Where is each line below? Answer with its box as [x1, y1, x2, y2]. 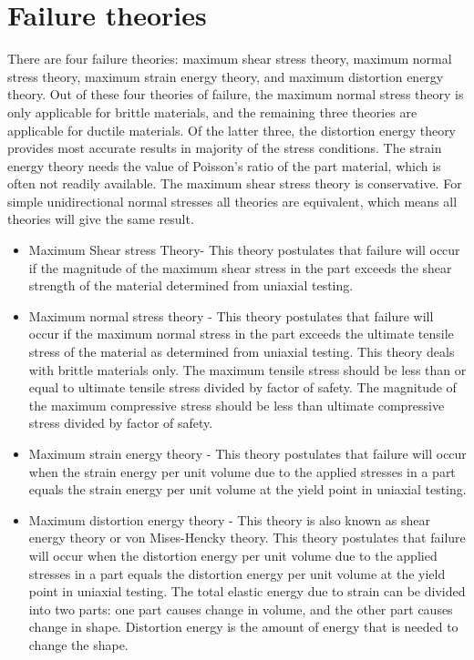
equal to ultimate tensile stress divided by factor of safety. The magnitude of [28, 378, 457, 397]
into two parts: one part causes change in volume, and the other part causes [28, 599, 453, 618]
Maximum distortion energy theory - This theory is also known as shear [28, 510, 430, 529]
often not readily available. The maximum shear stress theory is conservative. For [7, 174, 462, 193]
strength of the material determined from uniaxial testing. [28, 276, 354, 295]
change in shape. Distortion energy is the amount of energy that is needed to [28, 617, 459, 636]
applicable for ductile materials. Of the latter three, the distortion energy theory [7, 120, 457, 139]
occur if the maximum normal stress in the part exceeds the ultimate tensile [28, 324, 454, 343]
